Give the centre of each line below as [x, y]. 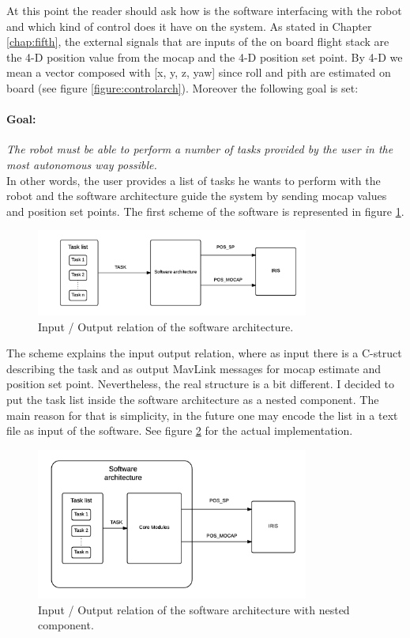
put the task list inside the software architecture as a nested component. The [193, 399]
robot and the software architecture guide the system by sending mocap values [197, 196]
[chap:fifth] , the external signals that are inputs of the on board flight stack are [198, 42]
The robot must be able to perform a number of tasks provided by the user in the [200, 149]
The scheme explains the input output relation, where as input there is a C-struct [204, 353]
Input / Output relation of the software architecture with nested [194, 609]
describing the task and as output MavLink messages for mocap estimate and [194, 368]
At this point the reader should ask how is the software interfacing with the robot [204, 10]
